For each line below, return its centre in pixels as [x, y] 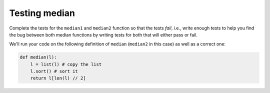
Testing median [42, 13]
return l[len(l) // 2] [58, 78]
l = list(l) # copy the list [66, 64]
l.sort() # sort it [54, 71]
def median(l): [38, 57]
